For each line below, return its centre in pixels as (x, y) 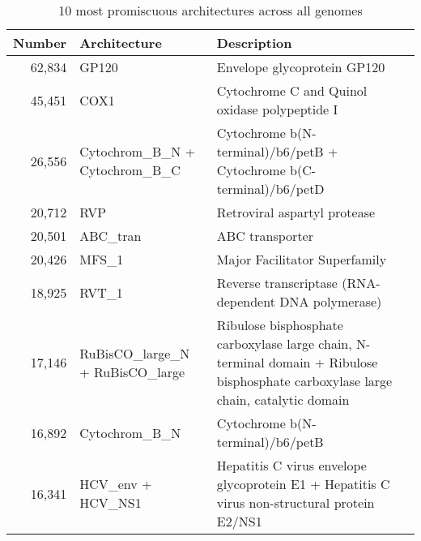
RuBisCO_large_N (135, 353)
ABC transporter (265, 236)
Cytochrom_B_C (130, 170)
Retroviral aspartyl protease (296, 212)
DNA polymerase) (331, 301)
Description (254, 43)
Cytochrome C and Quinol (292, 90)
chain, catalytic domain (283, 399)
